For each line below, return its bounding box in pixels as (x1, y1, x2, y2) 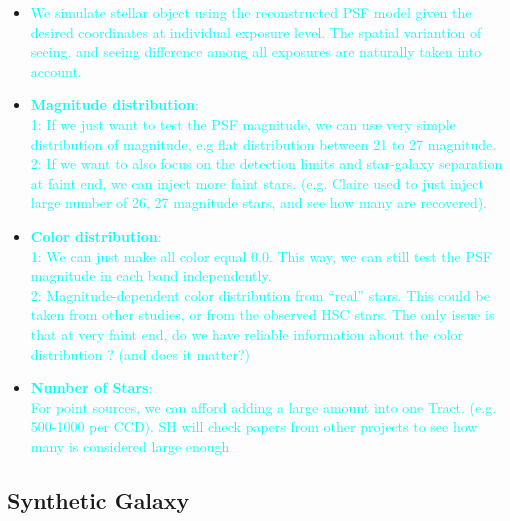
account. (30, 60, 82, 81)
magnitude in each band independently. (30, 265, 272, 286)
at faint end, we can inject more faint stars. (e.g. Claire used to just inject (30, 172, 484, 193)
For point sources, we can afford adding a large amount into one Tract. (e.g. (30, 396, 497, 417)
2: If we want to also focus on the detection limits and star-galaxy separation (30, 153, 503, 174)
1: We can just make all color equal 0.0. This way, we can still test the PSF (30, 245, 492, 266)
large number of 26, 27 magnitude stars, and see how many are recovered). (30, 192, 487, 213)
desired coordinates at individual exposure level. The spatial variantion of (30, 21, 482, 42)
